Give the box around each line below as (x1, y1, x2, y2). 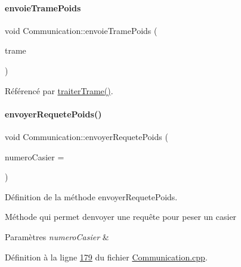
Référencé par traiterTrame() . (5, 84, 113, 97)
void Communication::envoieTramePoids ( (5, 24, 157, 36)
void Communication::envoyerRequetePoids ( (5, 130, 168, 142)
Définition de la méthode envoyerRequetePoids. (5, 190, 178, 203)
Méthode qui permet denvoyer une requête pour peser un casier (5, 210, 237, 223)
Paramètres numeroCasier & (5, 230, 109, 243)
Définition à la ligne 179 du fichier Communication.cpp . (5, 250, 208, 263)
